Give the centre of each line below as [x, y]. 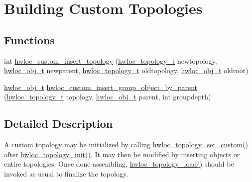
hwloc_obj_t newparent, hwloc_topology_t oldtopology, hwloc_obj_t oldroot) [126, 70]
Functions [29, 40]
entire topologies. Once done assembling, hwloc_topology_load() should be [119, 164]
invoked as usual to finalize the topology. [66, 173]
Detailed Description [59, 124]
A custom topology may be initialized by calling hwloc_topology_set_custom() [126, 144]
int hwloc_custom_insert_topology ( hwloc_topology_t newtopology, [111, 60]
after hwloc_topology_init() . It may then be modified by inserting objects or [122, 154]
